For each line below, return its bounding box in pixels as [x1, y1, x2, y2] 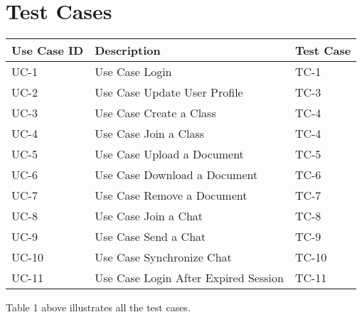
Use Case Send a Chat [95, 228, 206, 245]
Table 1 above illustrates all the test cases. [6, 300, 191, 315]
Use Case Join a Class [95, 125, 204, 142]
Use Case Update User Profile [95, 84, 243, 101]
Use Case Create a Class [95, 104, 216, 122]
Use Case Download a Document [95, 166, 258, 183]
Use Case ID [11, 42, 84, 59]
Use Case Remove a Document [95, 187, 247, 204]
